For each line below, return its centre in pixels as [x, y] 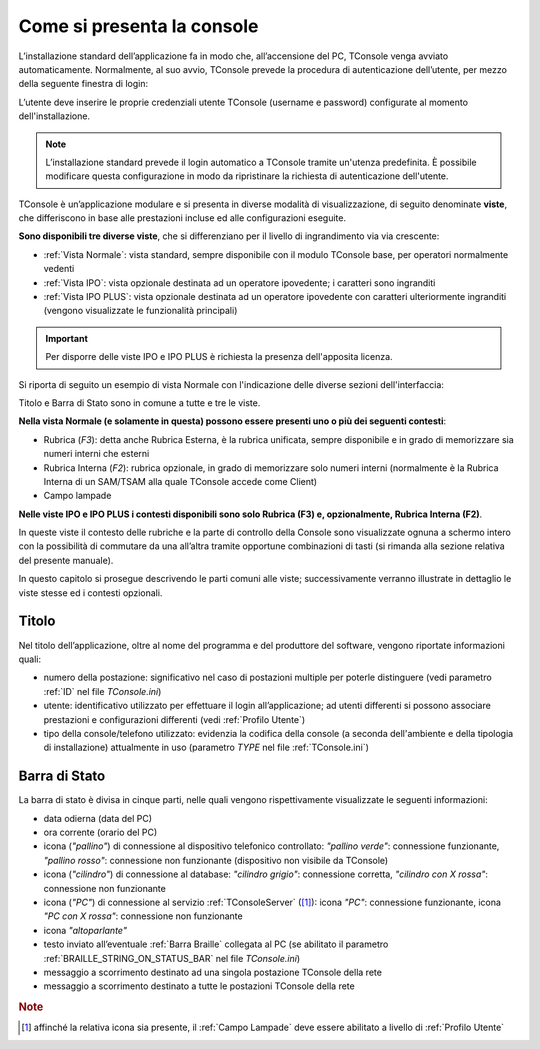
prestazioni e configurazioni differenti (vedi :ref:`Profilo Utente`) [174, 719]
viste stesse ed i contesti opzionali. [90, 592]
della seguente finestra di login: [83, 84]
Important [67, 338]
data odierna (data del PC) [98, 818]
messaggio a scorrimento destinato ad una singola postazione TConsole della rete [212, 972]
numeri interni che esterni [96, 454]
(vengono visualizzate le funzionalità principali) [140, 311]
